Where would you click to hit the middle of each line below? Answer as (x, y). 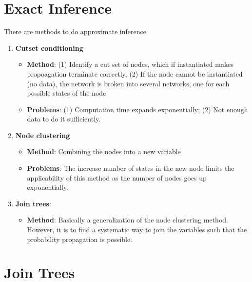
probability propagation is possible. (80, 239)
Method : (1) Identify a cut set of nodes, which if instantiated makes (130, 64)
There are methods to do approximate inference (75, 31)
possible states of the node (67, 93)
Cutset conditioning (49, 48)
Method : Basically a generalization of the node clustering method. (127, 220)
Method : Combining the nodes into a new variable (104, 151)
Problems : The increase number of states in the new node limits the (131, 168)
